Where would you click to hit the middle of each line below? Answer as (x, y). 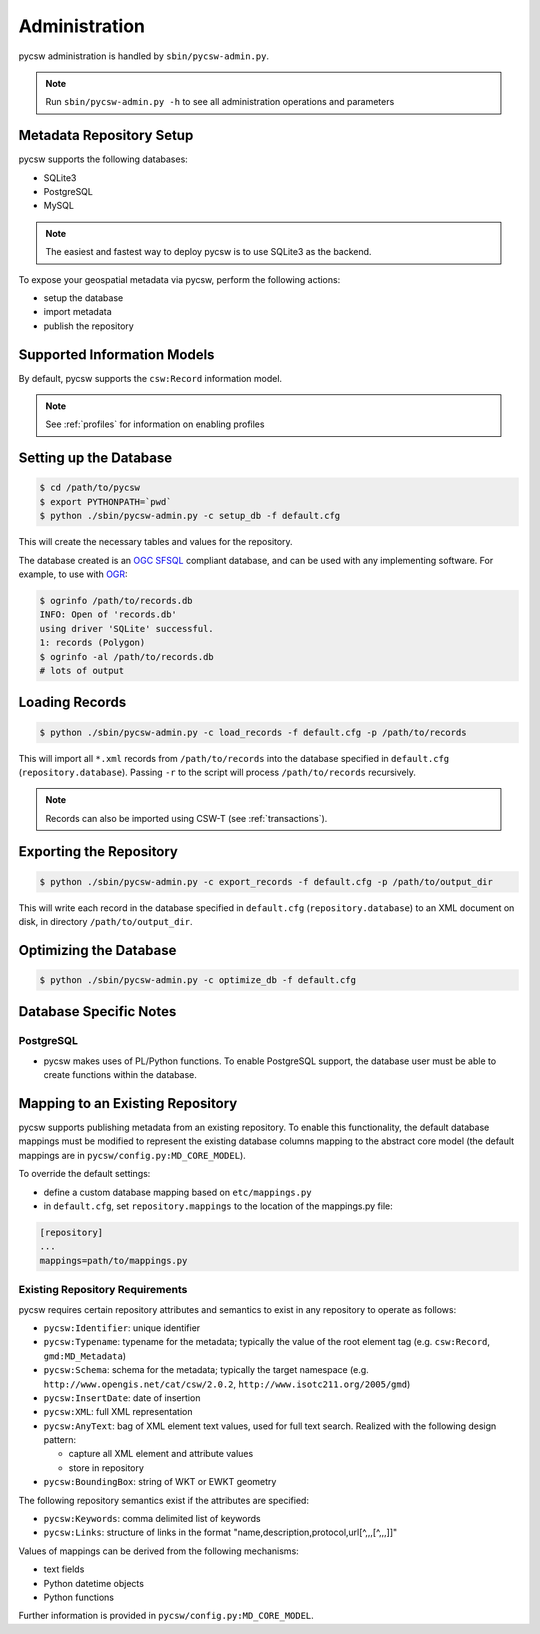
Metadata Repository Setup (106, 135)
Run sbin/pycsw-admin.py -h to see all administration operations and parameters (220, 102)
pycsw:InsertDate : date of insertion (122, 1397)
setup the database (83, 297)
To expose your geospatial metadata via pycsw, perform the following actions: (179, 279)
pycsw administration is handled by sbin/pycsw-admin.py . (144, 56)
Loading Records (72, 702)
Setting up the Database (95, 458)
